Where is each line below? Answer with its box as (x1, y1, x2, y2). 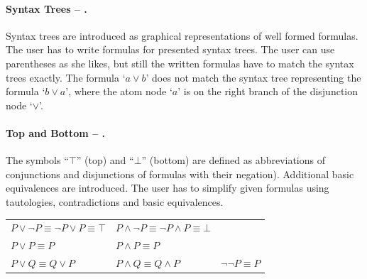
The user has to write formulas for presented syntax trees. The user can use (6, 42, 335, 57)
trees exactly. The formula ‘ (6, 70, 126, 84)
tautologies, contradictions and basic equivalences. (6, 194, 224, 209)
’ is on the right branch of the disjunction (177, 84, 358, 99)
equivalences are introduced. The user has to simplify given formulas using (6, 180, 329, 195)
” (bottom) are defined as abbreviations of (141, 153, 325, 168)
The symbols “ (6, 153, 69, 168)
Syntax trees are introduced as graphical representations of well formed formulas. (6, 28, 358, 43)
